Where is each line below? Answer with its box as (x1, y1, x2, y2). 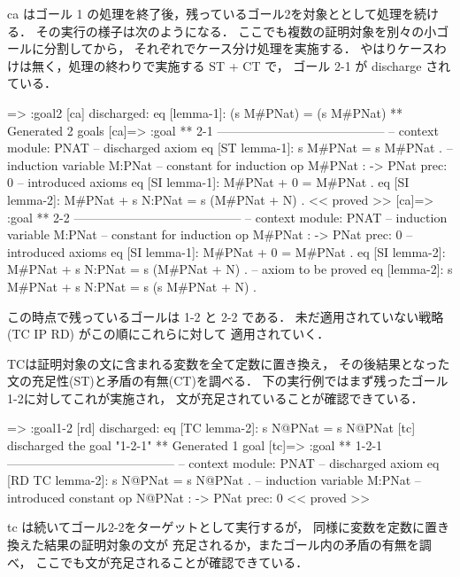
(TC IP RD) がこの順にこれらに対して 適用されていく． (7, 324, 330, 343)
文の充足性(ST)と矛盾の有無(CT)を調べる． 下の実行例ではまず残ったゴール (7, 371, 448, 390)
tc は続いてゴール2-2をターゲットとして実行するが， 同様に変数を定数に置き (7, 518, 449, 536)
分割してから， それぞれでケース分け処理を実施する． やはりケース (43, 39, 434, 58)
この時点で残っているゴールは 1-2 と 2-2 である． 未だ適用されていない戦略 (7, 307, 444, 325)
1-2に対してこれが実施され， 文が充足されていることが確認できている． (7, 388, 424, 407)
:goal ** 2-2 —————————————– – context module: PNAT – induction (7, 207, 448, 226)
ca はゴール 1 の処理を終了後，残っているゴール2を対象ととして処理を (7, 4, 415, 22)
